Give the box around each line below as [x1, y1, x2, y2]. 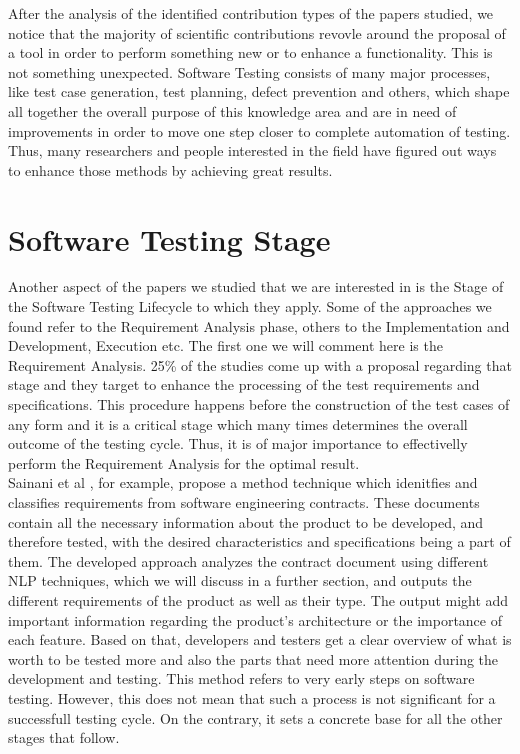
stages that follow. [8, 727, 120, 748]
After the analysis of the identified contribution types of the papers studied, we [8, 3, 494, 23]
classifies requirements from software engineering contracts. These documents [8, 492, 480, 512]
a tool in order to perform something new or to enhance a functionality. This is [8, 42, 493, 63]
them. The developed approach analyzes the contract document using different [8, 550, 489, 571]
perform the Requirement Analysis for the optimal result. [8, 452, 360, 473]
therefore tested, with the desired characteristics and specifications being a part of [8, 531, 511, 552]
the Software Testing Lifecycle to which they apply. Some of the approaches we [8, 296, 492, 317]
